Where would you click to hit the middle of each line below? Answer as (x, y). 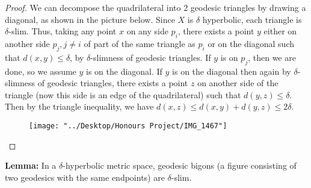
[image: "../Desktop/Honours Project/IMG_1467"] (128, 126)
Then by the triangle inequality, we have (79, 106)
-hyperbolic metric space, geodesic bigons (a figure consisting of (180, 165)
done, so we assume (41, 71)
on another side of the (238, 83)
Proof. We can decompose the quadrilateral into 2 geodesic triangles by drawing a (155, 7)
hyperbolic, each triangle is (252, 19)
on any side (147, 31)
